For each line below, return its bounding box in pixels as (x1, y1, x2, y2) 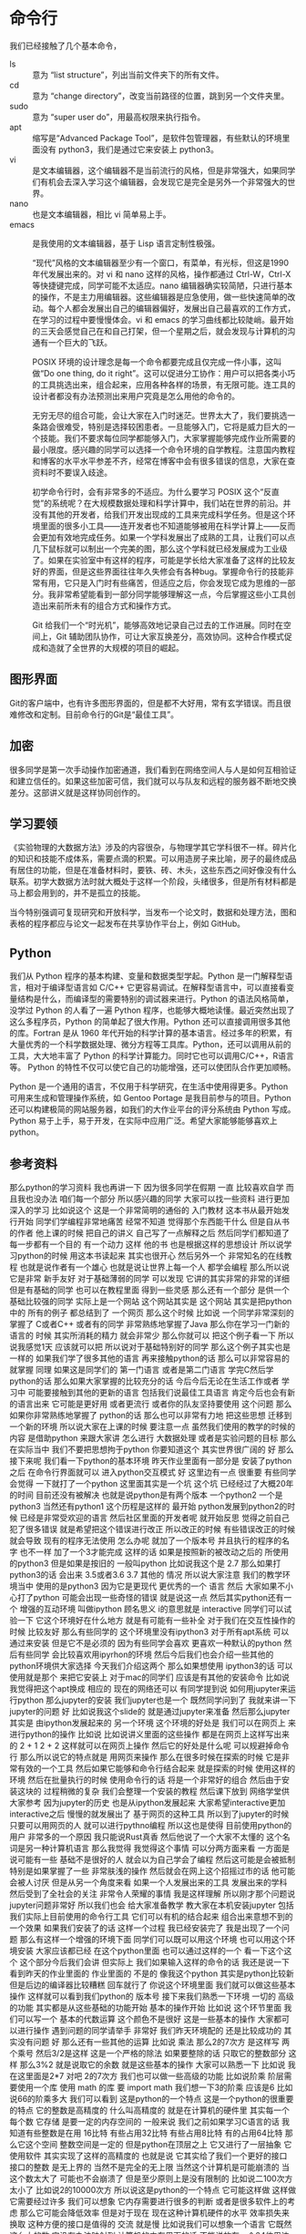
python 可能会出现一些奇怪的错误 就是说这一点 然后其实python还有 (33, 1592, 284, 1602)
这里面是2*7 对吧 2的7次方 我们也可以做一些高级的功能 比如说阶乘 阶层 (16, 2071, 284, 2081)
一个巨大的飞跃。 (47, 336, 112, 347)
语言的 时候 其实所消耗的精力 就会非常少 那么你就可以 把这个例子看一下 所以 (9, 1330, 294, 1341)
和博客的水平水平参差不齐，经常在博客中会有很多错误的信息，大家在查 (32, 455, 296, 466)
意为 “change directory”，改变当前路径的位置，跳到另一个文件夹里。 (32, 90, 290, 101)
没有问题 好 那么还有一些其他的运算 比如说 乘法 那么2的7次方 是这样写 (16, 2036, 280, 2047)
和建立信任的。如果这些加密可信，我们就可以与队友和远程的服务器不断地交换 (9, 776, 297, 787)
